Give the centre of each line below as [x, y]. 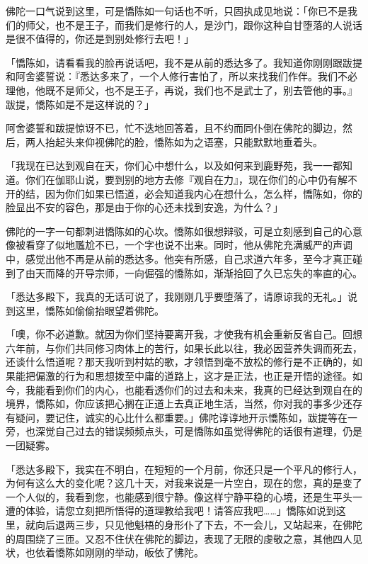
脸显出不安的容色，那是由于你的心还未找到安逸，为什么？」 [144, 207]
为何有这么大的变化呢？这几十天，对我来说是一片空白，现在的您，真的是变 [179, 483]
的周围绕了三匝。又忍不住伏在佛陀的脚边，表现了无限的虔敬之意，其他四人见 [184, 538]
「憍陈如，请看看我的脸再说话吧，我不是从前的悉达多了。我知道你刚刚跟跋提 [184, 62]
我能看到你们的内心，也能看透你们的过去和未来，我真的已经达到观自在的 [194, 389]
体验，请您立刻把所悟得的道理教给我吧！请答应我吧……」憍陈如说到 [180, 511]
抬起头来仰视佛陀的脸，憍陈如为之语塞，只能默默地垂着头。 [184, 141]
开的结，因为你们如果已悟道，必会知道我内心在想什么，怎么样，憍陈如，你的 [184, 193]
